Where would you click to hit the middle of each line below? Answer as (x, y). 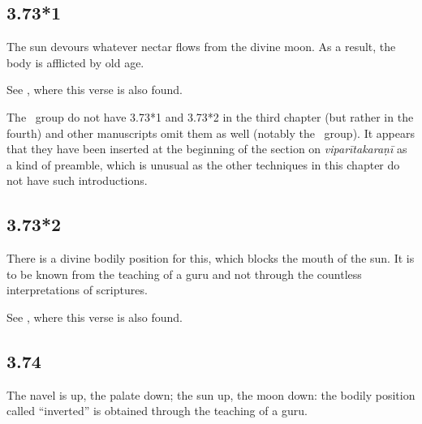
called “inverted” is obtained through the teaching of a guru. (157, 411)
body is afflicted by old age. (75, 62)
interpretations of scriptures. (77, 290)
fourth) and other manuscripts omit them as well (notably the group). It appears (211, 133)
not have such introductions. (77, 180)
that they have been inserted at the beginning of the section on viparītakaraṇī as (207, 149)
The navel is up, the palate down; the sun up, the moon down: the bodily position (211, 394)
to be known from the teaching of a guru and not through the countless (184, 274)
